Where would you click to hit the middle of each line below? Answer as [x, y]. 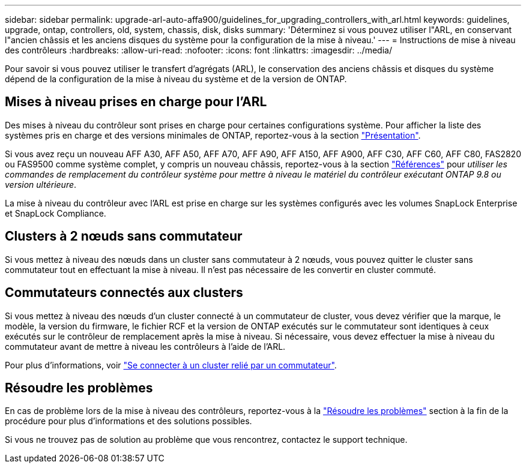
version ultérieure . [41, 184]
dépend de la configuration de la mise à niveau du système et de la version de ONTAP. [176, 79]
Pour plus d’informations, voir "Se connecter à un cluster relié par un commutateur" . [171, 365]
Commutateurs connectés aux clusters [124, 293]
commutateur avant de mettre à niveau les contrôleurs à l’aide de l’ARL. [145, 346]
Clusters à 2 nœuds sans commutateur [124, 236]
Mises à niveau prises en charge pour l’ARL [136, 102]
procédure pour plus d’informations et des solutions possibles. [128, 421]
